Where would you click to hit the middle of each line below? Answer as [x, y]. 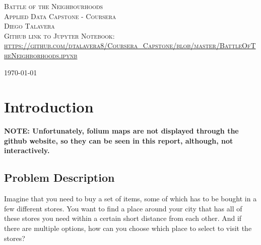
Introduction [49, 107]
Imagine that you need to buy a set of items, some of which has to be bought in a [130, 199]
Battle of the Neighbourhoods [54, 6]
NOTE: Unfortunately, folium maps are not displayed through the [121, 131]
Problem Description [59, 177]
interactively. [27, 150]
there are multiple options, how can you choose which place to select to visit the [128, 228]
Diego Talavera [29, 26]
